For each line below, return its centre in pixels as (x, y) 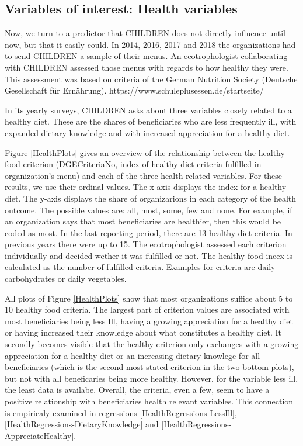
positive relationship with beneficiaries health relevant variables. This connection (149, 401)
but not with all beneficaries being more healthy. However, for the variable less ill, (151, 378)
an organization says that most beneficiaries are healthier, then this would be (143, 221)
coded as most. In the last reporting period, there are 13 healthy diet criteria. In (149, 232)
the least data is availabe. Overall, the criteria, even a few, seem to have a (137, 390)
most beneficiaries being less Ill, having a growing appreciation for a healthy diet (149, 321)
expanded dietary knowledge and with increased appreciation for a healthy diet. (147, 132)
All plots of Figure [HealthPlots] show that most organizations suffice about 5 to (149, 298)
